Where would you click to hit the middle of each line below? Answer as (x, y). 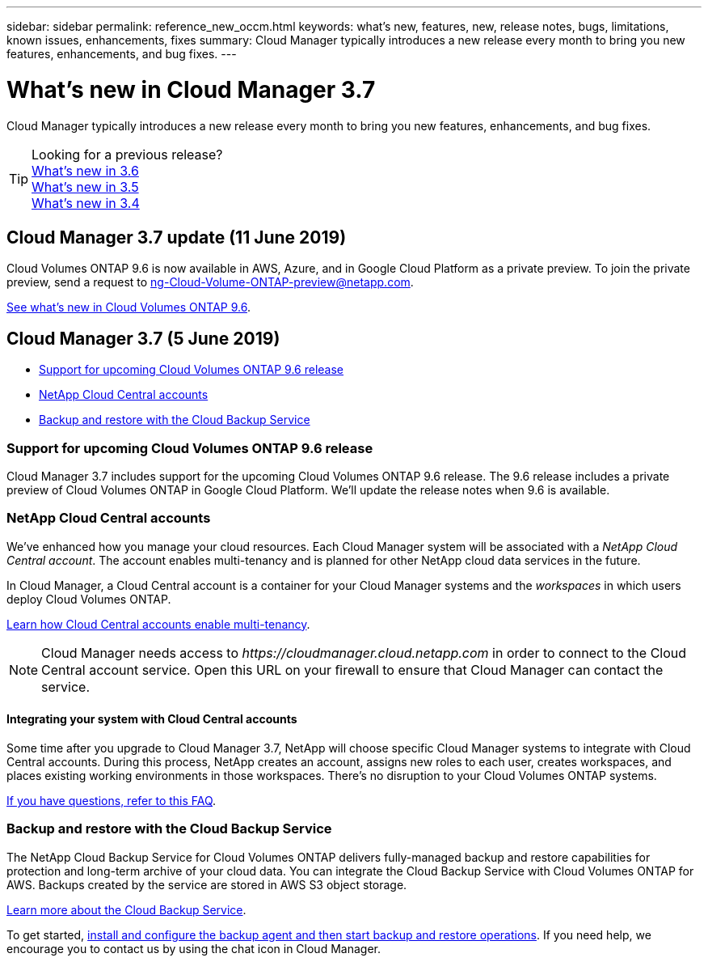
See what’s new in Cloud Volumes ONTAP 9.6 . (129, 307)
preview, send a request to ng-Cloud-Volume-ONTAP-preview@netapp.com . (210, 282)
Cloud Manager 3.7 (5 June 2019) (143, 338)
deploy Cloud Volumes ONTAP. (89, 599)
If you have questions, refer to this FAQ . (112, 800)
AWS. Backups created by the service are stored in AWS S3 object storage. (207, 884)
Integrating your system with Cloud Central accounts (152, 719)
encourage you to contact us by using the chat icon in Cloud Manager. (194, 948)
